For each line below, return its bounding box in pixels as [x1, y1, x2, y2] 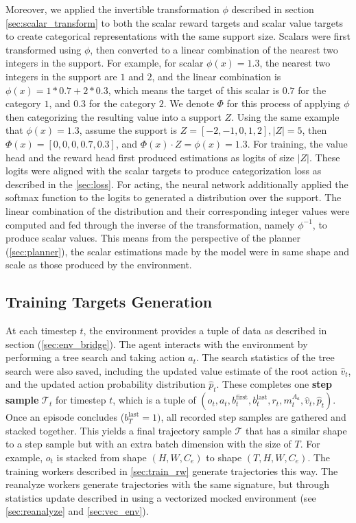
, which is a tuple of [112, 393, 196, 407]
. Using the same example [231, 109, 340, 124]
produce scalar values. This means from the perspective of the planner [5, 231, 300, 245]
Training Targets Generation [5, 291, 213, 312]
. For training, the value [247, 136, 348, 150]
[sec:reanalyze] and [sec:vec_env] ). [5, 504, 149, 518]
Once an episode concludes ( [5, 410, 125, 424]
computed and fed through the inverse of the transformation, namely [5, 217, 295, 231]
